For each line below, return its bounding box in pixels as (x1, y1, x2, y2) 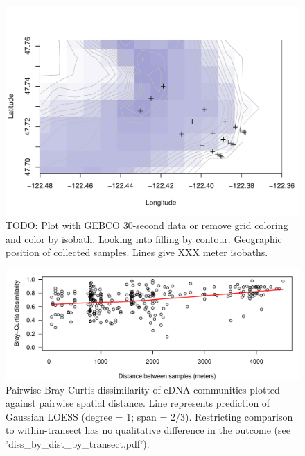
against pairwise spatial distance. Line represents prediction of (6, 396, 270, 410)
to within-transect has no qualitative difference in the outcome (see (6, 423, 290, 437)
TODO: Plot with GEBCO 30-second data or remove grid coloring (6, 218, 288, 233)
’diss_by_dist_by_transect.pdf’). (6, 437, 150, 451)
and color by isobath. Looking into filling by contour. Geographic (6, 231, 282, 246)
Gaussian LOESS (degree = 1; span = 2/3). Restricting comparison (6, 409, 293, 423)
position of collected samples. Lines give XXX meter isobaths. (6, 245, 268, 260)
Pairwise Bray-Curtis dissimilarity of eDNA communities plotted (6, 382, 280, 396)
